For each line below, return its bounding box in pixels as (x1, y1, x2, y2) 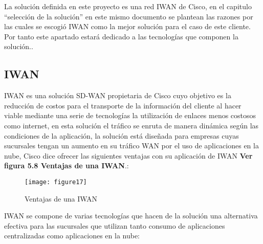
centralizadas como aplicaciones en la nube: (4, 230, 140, 241)
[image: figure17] (25, 178, 87, 186)
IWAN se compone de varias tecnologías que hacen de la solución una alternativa (4, 210, 258, 221)
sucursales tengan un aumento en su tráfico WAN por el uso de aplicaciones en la (4, 140, 259, 151)
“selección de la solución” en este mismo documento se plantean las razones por (4, 11, 253, 21)
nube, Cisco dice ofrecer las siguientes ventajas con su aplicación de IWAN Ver (4, 150, 253, 161)
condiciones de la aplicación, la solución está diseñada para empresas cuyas (4, 130, 239, 141)
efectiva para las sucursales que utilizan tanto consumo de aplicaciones (4, 220, 225, 231)
